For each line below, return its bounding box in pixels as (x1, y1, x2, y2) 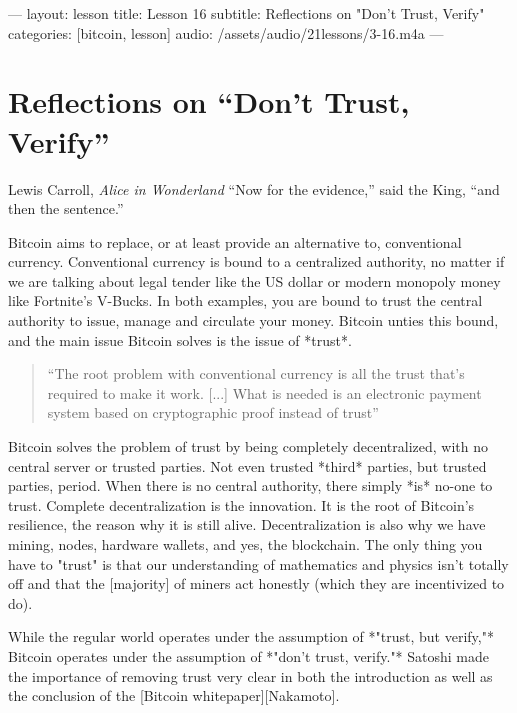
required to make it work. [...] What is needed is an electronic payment (47, 382, 482, 403)
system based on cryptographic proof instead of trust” (47, 402, 379, 423)
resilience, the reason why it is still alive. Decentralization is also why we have (8, 514, 486, 535)
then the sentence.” (8, 198, 124, 219)
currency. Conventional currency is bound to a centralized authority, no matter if (8, 251, 505, 272)
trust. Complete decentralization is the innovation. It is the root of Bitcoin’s (8, 494, 475, 515)
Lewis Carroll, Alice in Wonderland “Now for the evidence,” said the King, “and (8, 178, 500, 199)
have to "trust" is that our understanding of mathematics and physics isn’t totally (8, 553, 509, 574)
